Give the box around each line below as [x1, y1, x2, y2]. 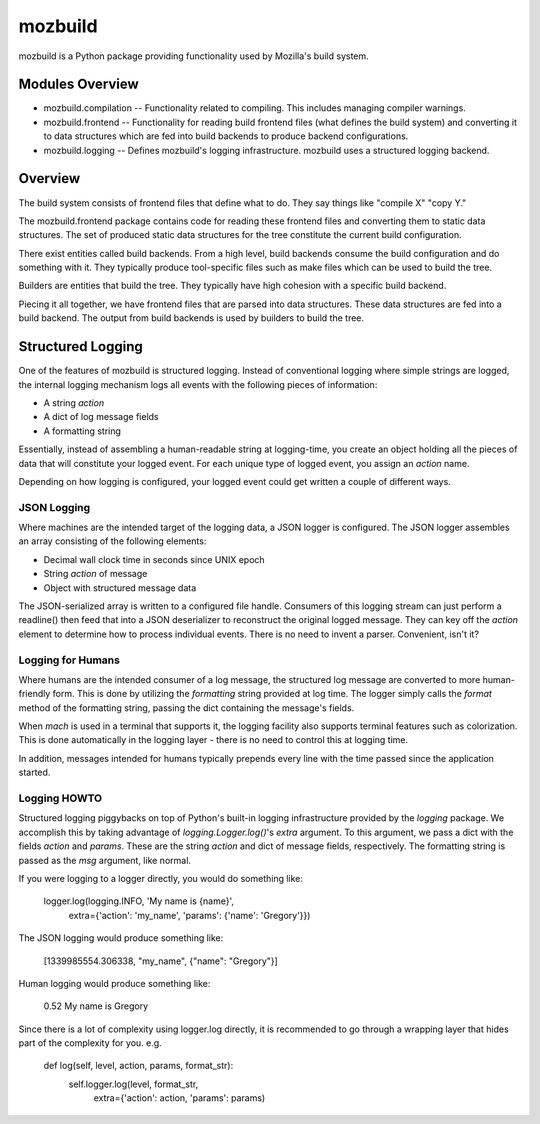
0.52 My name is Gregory [43, 1000, 149, 1012]
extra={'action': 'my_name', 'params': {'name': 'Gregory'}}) [68, 909, 311, 921]
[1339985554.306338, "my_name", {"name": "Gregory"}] [43, 955, 279, 967]
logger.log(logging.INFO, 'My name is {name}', [43, 895, 235, 907]
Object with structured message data [43, 581, 197, 594]
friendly [18, 688, 51, 700]
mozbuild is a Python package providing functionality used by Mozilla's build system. [18, 50, 369, 62]
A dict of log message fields [43, 411, 159, 423]
